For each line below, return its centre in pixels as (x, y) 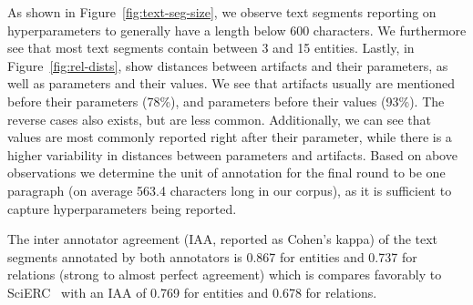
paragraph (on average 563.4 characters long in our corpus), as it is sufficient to (230, 190)
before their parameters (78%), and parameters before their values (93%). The (226, 101)
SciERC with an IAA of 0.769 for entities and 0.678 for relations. (192, 292)
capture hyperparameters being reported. (122, 208)
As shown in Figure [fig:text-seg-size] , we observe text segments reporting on (222, 12)
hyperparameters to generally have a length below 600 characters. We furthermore (237, 30)
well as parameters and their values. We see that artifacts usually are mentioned (231, 83)
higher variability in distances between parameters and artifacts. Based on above (232, 154)
